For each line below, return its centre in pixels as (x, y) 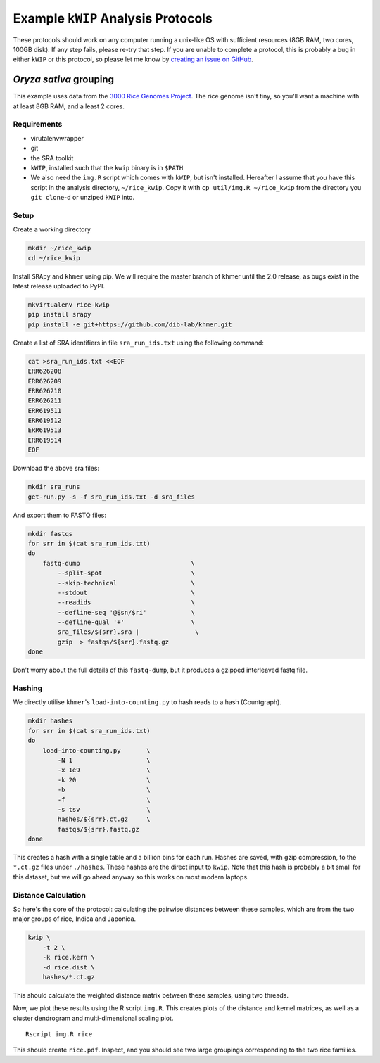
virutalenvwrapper (57, 138)
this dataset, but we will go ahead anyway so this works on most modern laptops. (131, 877)
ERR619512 (45, 421)
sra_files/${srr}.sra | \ (128, 632)
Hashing (28, 688)
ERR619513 (45, 430)
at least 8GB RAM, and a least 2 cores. (69, 106)
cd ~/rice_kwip (54, 258)
